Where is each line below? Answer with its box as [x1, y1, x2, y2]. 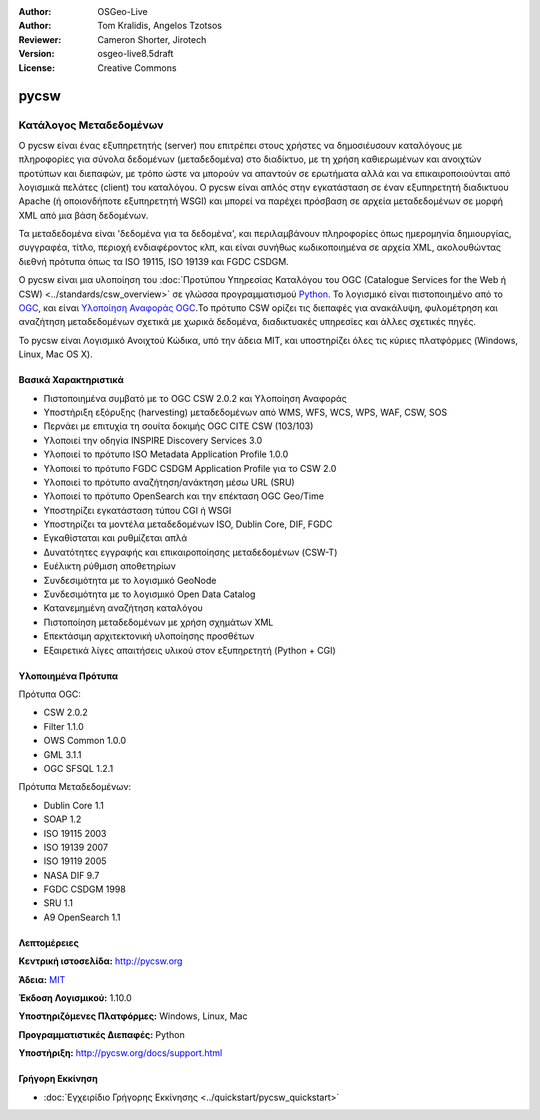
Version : [18, 48, 55, 60]
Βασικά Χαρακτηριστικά [18, 374, 124, 386]
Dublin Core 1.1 [43, 799, 104, 811]
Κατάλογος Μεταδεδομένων [18, 118, 164, 132]
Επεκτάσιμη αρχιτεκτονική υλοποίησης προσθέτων [43, 630, 255, 642]
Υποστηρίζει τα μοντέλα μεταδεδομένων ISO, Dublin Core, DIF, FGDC [43, 518, 333, 530]
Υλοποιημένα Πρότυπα [18, 670, 119, 682]
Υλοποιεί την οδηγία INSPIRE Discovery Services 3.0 [43, 434, 263, 446]
